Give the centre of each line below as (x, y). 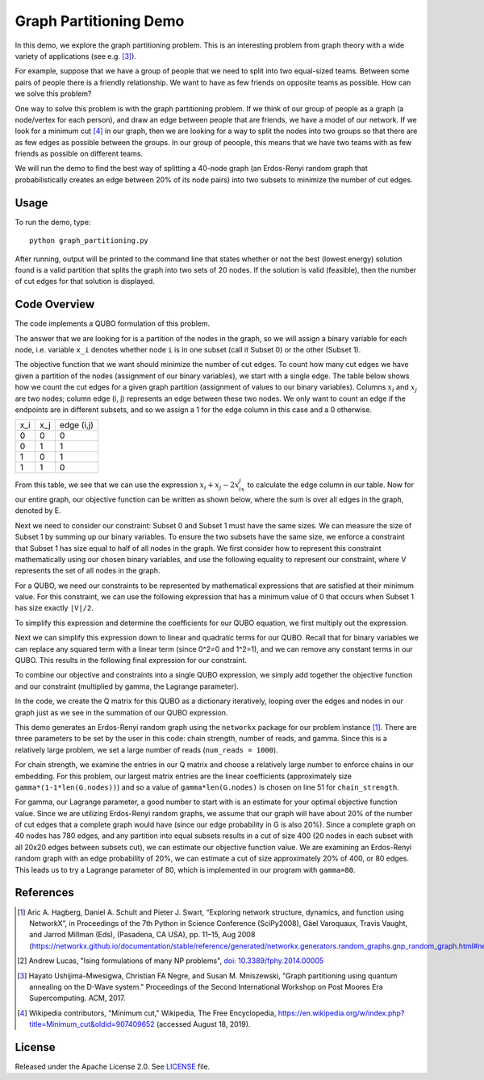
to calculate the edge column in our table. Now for (331, 485)
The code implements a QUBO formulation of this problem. (112, 323)
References (44, 892)
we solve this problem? (53, 94)
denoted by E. (38, 511)
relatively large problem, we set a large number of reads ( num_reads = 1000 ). (146, 749)
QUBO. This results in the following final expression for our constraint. (131, 661)
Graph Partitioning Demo (100, 21)
